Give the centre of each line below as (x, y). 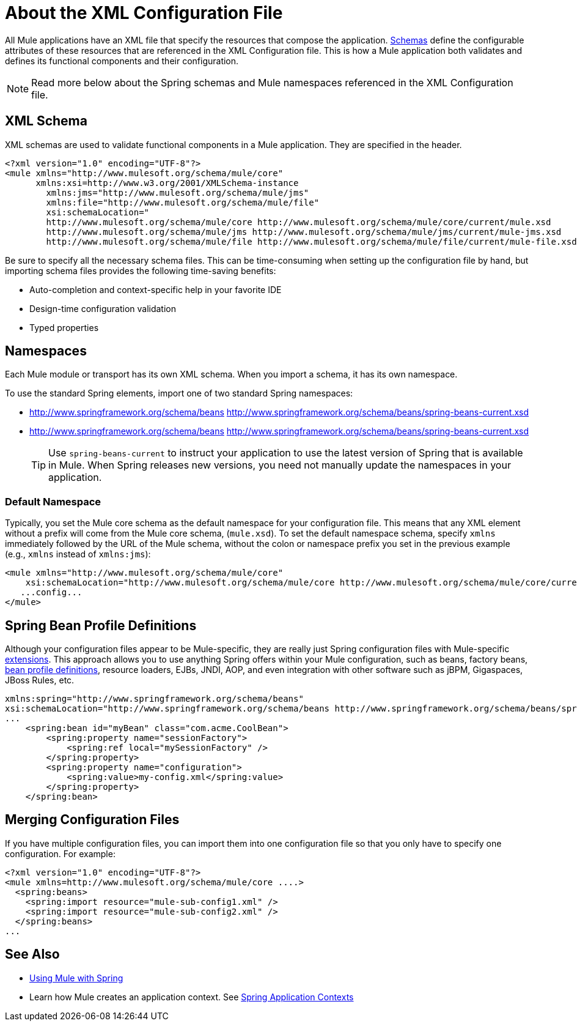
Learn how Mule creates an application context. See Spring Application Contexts (192, 997)
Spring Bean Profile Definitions (101, 625)
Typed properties (64, 327)
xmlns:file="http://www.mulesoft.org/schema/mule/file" (183, 202)
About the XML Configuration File (144, 13)
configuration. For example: (60, 853)
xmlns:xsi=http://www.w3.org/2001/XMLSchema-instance (167, 183)
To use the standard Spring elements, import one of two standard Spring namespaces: (179, 393)
